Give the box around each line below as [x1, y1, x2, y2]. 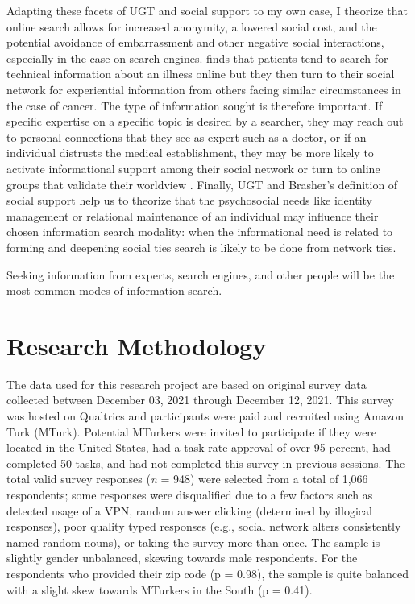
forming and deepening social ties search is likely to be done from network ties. [6, 238, 396, 255]
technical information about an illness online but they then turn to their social [6, 65, 395, 82]
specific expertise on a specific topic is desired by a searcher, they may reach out [6, 113, 404, 130]
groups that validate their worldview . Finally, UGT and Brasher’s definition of [6, 176, 398, 192]
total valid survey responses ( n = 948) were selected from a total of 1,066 [6, 470, 368, 487]
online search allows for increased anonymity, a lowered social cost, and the [6, 18, 377, 35]
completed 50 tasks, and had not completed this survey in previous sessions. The [6, 454, 405, 471]
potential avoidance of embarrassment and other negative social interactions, [6, 34, 384, 51]
